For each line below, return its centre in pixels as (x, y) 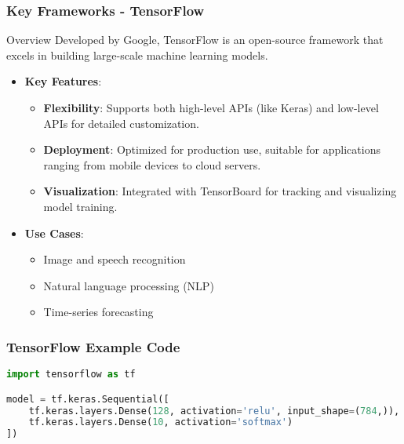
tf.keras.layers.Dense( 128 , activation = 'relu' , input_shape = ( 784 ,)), (214, 411)
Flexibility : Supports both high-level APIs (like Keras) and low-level (211, 107)
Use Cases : (54, 233)
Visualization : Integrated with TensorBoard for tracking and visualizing (220, 191)
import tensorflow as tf (71, 375)
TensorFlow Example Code (93, 346)
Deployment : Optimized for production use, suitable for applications (212, 149)
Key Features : (63, 81)
